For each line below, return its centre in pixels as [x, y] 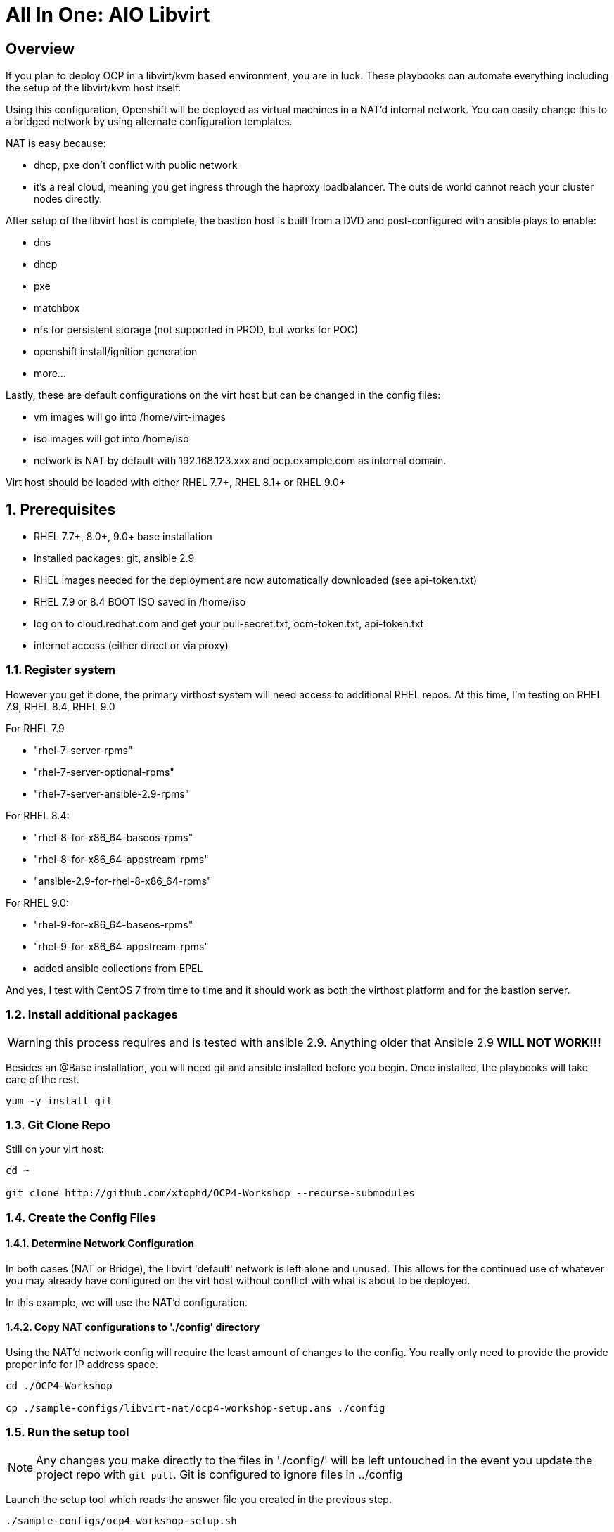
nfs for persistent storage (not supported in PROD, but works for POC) [196, 330]
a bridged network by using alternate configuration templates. [149, 122]
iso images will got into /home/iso [111, 439]
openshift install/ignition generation [116, 352]
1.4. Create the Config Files [81, 1217]
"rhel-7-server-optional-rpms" [104, 772]
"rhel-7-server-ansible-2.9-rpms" [112, 793]
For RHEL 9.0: [37, 902]
